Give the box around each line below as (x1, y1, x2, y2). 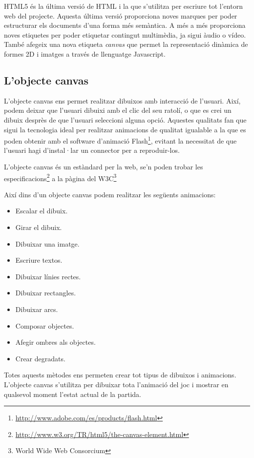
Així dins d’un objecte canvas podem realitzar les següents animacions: (4, 189, 216, 199)
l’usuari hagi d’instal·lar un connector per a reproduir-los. (4, 145, 180, 155)
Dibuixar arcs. (15, 304, 58, 314)
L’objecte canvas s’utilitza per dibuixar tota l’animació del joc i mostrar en (4, 379, 229, 389)
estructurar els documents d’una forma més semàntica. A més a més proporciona (4, 20, 246, 30)
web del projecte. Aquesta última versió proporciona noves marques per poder (4, 10, 237, 21)
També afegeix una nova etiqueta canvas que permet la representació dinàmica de (4, 39, 248, 49)
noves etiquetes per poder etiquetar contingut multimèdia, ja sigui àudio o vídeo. (4, 29, 246, 40)
